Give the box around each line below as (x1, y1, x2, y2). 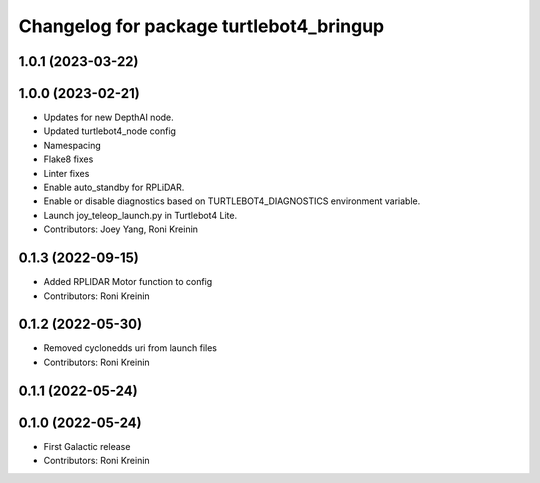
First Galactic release (43, 440, 131, 452)
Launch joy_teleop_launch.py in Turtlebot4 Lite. (43, 209, 238, 221)
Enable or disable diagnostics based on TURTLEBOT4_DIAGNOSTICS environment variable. (43, 195, 421, 207)
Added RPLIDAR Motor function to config (43, 276, 213, 288)
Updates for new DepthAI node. (43, 111, 174, 124)
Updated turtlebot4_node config (43, 125, 177, 137)
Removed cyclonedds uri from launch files (43, 342, 217, 354)
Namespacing (43, 139, 102, 151)
